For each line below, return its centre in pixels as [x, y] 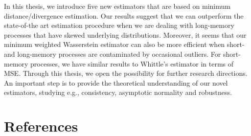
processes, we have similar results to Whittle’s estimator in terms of [132, 63]
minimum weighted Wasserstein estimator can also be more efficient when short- [124, 44]
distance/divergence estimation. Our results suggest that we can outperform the [124, 15]
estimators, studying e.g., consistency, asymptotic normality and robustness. [118, 92]
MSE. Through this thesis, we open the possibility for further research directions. [126, 73]
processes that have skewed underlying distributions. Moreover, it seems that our [125, 34]
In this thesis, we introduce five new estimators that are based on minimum [117, 6]
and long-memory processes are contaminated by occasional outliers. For [113, 54]
